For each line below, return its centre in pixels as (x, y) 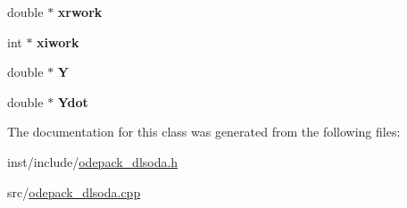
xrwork (80, 12)
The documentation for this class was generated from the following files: (204, 132)
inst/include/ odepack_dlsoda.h (93, 161)
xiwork (58, 42)
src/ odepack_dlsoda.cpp (74, 191)
